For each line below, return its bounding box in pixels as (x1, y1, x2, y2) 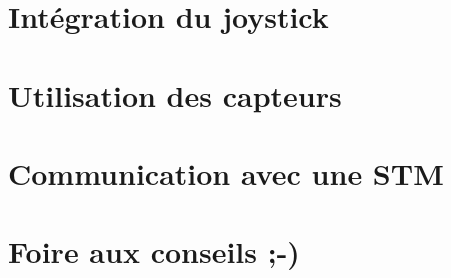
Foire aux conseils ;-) (8, 231, 300, 272)
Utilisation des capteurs (8, 74, 342, 115)
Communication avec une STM (8, 152, 444, 193)
